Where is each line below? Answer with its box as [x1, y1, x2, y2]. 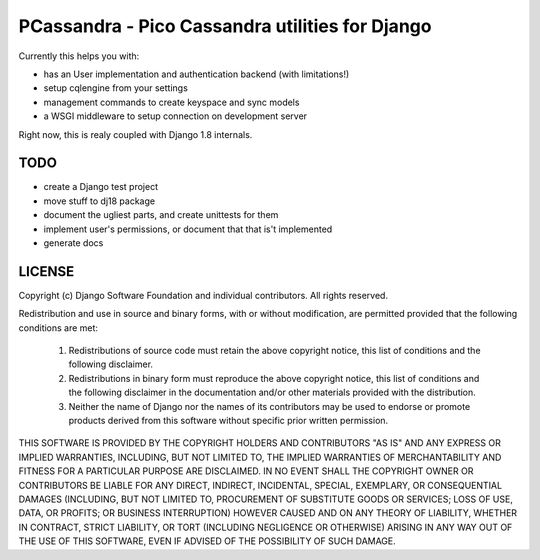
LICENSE [18, 263, 75, 280]
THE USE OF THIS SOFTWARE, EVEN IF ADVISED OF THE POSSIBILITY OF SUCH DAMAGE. [18, 535, 397, 547]
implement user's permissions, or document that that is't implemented [43, 223, 333, 235]
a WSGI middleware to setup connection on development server [43, 110, 308, 122]
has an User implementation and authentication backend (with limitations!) [43, 68, 350, 80]
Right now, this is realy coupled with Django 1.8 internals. [18, 128, 253, 140]
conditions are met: [18, 321, 99, 334]
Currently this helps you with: [18, 50, 140, 62]
